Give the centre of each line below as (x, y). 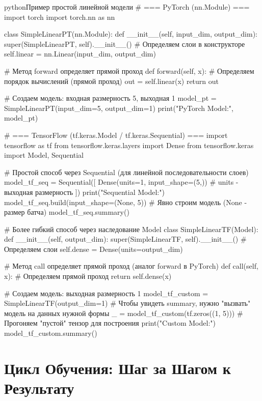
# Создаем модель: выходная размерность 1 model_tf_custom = (106, 293)
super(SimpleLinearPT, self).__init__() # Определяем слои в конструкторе (125, 44)
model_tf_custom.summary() (51, 333)
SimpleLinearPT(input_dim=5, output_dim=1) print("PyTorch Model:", (119, 108)
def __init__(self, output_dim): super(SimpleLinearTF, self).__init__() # (125, 239)
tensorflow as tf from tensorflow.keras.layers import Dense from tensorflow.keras (129, 145)
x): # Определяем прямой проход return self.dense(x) (88, 276)
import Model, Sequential (44, 155)
